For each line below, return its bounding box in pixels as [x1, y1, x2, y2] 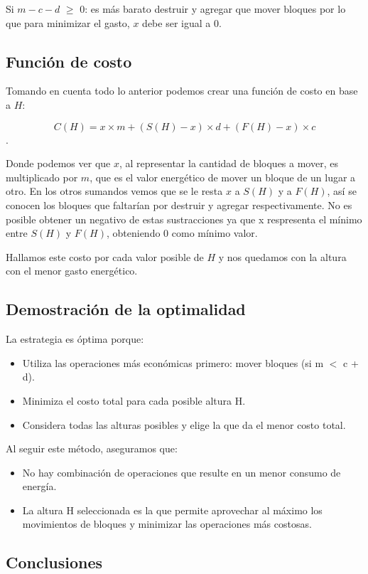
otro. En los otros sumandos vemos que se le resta [6, 184, 223, 198]
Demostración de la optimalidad [6, 298, 246, 320]
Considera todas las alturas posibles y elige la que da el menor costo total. [22, 417, 346, 432]
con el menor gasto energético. [6, 263, 138, 278]
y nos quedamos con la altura [218, 249, 347, 264]
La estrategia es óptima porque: [6, 331, 144, 346]
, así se [327, 184, 357, 198]
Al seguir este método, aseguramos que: [6, 441, 178, 456]
